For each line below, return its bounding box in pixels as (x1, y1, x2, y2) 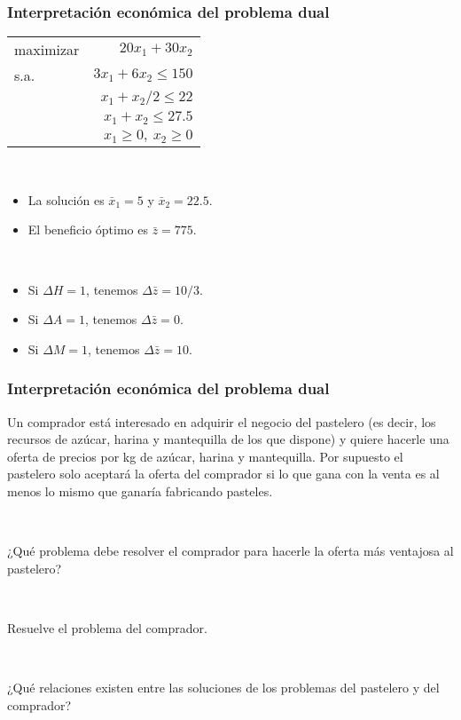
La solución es (27, 190, 105, 209)
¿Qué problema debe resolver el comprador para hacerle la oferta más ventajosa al (7, 542, 454, 560)
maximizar (14, 39, 80, 60)
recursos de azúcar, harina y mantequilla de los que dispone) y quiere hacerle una (7, 430, 449, 448)
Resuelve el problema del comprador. (7, 618, 207, 637)
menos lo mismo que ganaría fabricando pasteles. (7, 481, 273, 500)
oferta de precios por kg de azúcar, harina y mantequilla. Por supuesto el (7, 447, 403, 465)
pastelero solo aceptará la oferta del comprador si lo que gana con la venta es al (7, 464, 440, 483)
